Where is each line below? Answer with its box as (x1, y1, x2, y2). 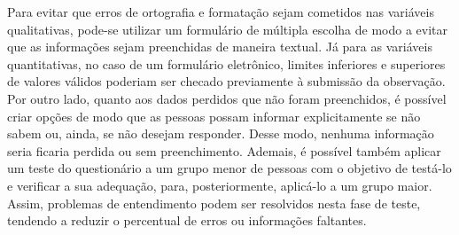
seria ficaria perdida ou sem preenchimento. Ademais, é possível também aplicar (7, 141, 441, 160)
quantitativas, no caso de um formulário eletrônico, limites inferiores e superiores (7, 54, 446, 73)
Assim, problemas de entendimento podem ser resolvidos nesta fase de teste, (7, 193, 421, 212)
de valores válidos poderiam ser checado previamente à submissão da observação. (7, 72, 446, 90)
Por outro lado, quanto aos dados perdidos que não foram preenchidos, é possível (7, 89, 447, 107)
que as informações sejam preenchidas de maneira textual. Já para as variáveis (7, 37, 432, 56)
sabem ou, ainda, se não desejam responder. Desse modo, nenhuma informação (7, 124, 434, 143)
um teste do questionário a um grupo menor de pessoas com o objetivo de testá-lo (7, 159, 452, 177)
